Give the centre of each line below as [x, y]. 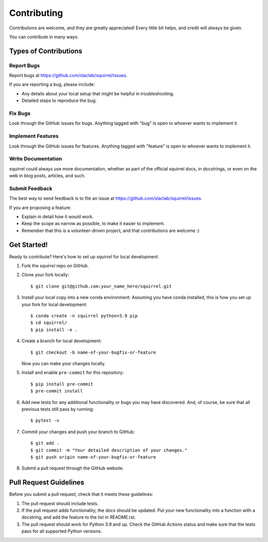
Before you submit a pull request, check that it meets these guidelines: [81, 494]
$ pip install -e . [54, 330]
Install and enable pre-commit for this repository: [73, 373]
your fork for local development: [55, 304]
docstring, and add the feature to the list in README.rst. [79, 517]
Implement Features [34, 136]
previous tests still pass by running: [58, 409]
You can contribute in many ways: [44, 37]
